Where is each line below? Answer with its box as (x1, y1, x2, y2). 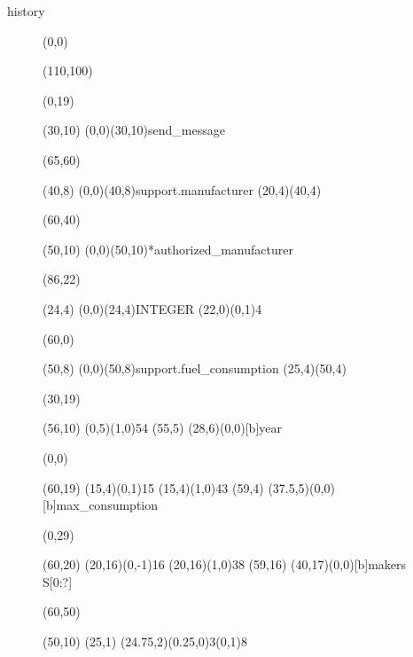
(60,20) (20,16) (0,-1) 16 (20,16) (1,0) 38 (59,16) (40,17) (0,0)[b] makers (43, 555, 407, 574)
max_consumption (56, 496, 158, 514)
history (7, 2, 45, 20)
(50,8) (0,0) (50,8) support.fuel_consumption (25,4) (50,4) (43, 359, 347, 378)
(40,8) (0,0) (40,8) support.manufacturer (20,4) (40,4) (43, 180, 322, 199)
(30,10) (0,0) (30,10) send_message (43, 121, 225, 139)
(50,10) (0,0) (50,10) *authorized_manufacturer (43, 239, 293, 258)
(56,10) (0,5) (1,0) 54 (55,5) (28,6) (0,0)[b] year (43, 418, 283, 437)
